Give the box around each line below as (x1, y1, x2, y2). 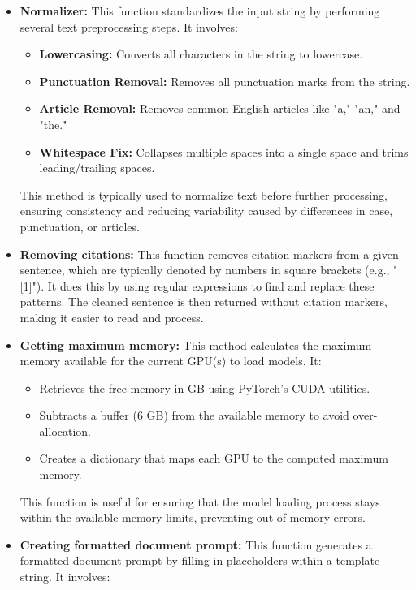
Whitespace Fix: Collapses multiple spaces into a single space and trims (39, 143, 409, 160)
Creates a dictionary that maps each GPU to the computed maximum (39, 450, 389, 467)
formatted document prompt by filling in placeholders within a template (19, 552, 380, 569)
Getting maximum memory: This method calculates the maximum (19, 336, 372, 353)
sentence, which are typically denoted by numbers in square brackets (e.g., (19, 261, 390, 278)
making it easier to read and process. (19, 308, 204, 325)
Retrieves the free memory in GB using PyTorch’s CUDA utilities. (39, 379, 370, 396)
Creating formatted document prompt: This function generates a (19, 536, 372, 553)
